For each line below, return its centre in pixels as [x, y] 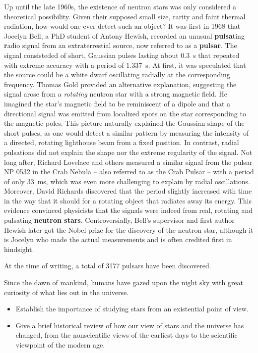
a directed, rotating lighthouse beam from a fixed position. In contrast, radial [122, 142]
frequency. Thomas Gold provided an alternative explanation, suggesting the [120, 84]
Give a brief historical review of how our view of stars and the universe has [130, 325]
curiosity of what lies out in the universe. [66, 292]
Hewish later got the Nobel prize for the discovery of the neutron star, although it [129, 229]
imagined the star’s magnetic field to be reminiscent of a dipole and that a [117, 103]
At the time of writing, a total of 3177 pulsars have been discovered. [108, 266]
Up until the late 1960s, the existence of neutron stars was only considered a [120, 6]
